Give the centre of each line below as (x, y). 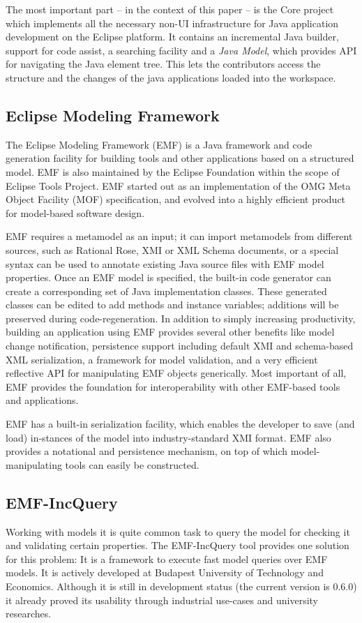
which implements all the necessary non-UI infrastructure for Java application (172, 23)
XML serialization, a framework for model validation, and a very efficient (162, 359)
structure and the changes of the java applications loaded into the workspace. (171, 77)
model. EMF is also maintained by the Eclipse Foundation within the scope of (173, 171)
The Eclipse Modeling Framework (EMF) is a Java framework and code (159, 144)
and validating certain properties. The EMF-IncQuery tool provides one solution (178, 545)
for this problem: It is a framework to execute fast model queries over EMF (167, 558)
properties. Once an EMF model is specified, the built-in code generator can (168, 277)
